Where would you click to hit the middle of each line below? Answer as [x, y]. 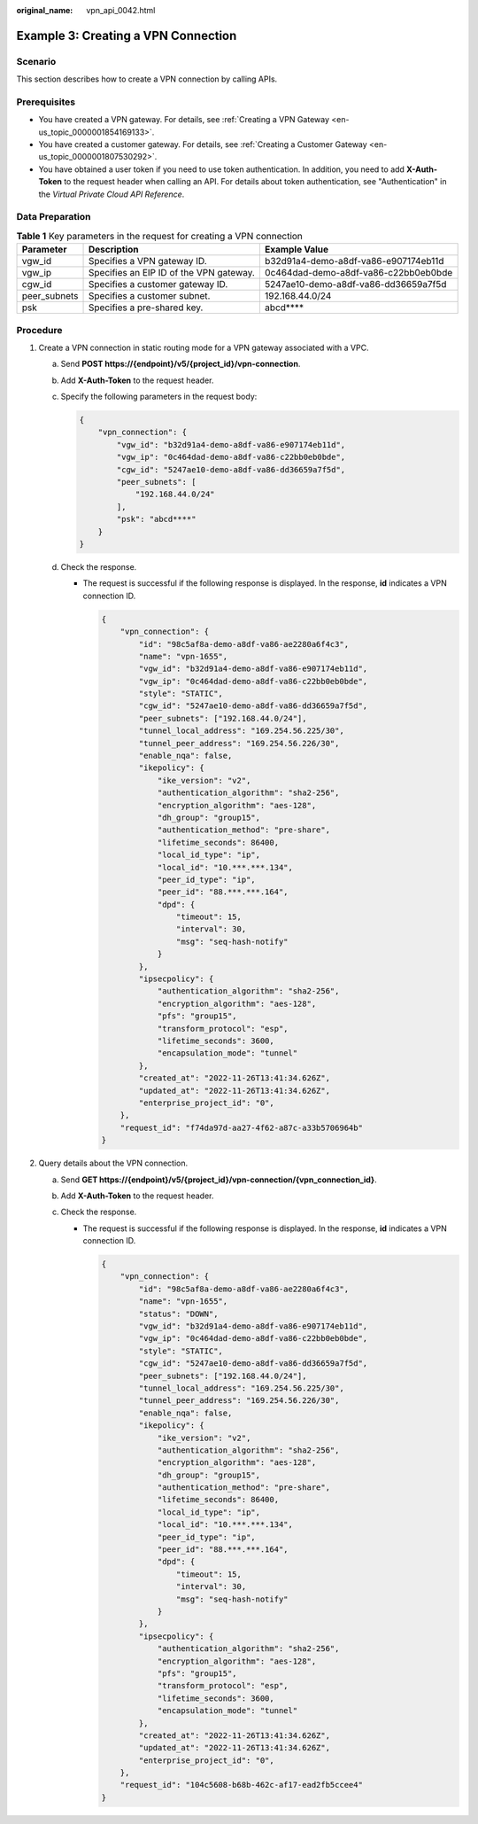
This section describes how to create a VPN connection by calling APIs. [147, 79]
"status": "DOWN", [178, 1313]
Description [113, 250]
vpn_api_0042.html [121, 10]
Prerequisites [46, 102]
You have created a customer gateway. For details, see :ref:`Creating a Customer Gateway [203, 144]
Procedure [39, 330]
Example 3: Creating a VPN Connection [127, 35]
